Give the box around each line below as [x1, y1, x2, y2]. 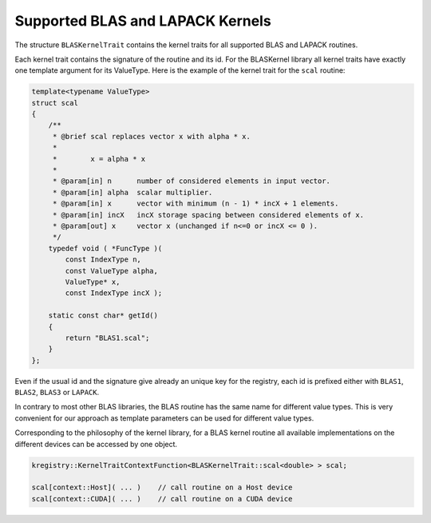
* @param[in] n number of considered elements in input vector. [52, 177, 331, 186]
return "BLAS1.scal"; [65, 333, 150, 342]
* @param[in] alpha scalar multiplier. [52, 188, 213, 197]
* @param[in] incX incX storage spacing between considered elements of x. [52, 210, 365, 219]
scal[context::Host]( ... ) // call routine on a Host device [31, 483, 293, 492]
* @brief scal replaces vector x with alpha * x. [52, 132, 251, 141]
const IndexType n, [65, 255, 141, 264]
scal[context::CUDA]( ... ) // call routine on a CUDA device [31, 494, 293, 503]
